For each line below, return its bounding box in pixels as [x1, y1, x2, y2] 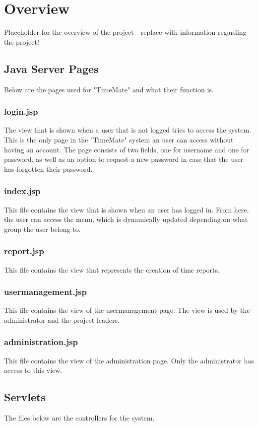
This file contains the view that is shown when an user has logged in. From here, [4, 204, 249, 214]
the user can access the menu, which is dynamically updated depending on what [4, 214, 248, 224]
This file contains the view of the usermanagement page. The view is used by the [4, 305, 250, 315]
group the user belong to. [4, 223, 81, 234]
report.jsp [4, 245, 44, 257]
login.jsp [4, 105, 38, 118]
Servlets [4, 389, 46, 405]
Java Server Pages [4, 61, 99, 76]
